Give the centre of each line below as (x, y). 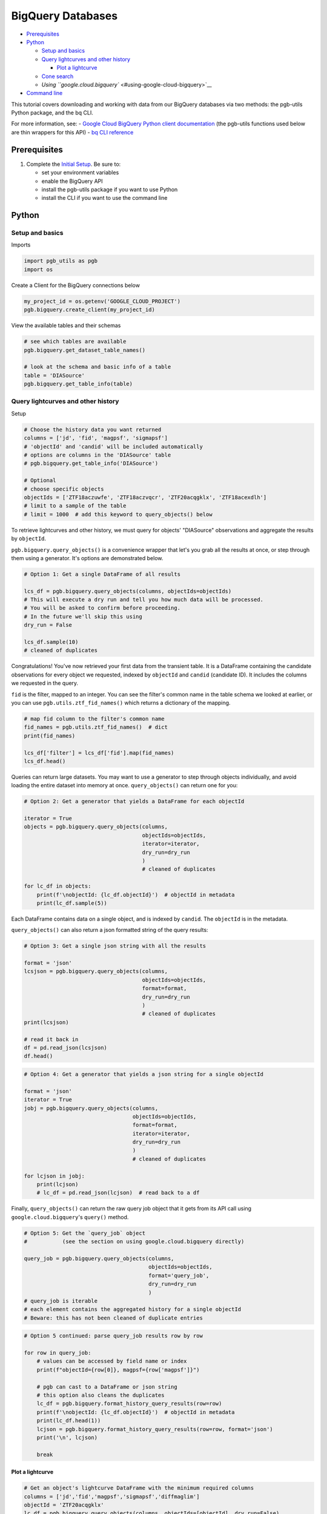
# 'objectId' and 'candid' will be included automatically (113, 446)
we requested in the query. (45, 683)
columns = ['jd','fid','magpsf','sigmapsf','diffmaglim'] (112, 1496)
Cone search (58, 76)
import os (38, 269)
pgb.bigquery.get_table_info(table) (78, 384)
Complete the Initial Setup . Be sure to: (74, 164)
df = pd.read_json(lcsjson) (65, 1047)
